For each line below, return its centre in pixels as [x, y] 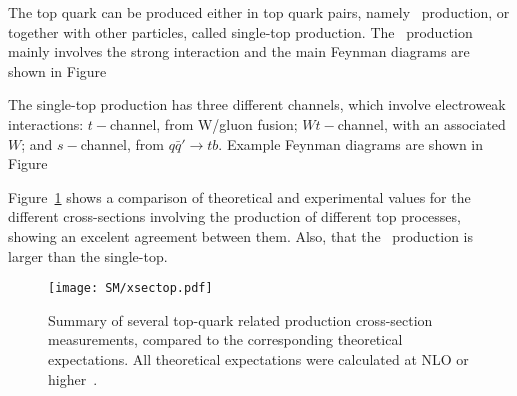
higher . [73, 378]
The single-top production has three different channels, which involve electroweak [257, 104]
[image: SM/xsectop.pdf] [130, 288]
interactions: [46, 123]
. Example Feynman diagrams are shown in [351, 143]
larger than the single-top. [88, 255]
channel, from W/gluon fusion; [204, 123]
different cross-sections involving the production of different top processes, [234, 216]
